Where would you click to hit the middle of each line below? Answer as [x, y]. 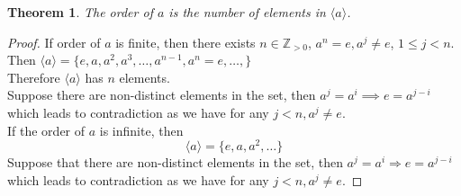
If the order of [46, 130]
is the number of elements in [247, 12]
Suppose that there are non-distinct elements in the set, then [175, 162]
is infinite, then [141, 130]
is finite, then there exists [185, 42]
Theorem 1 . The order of [80, 12]
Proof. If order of [54, 42]
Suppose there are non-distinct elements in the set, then [162, 95]
